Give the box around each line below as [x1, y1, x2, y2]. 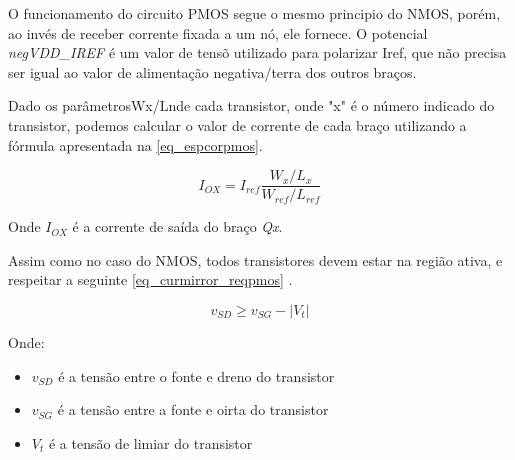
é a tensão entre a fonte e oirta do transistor [57, 399, 329, 420]
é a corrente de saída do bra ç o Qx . [72, 216, 283, 237]
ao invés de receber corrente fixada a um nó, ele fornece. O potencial [8, 22, 428, 43]
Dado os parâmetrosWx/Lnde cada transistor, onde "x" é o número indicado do [8, 95, 495, 116]
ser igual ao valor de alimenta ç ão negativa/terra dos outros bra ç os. [8, 61, 417, 82]
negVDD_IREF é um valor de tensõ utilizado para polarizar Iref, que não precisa [8, 42, 507, 63]
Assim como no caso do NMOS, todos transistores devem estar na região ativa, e [8, 249, 503, 270]
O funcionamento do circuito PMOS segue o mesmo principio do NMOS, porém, [8, 3, 501, 23]
